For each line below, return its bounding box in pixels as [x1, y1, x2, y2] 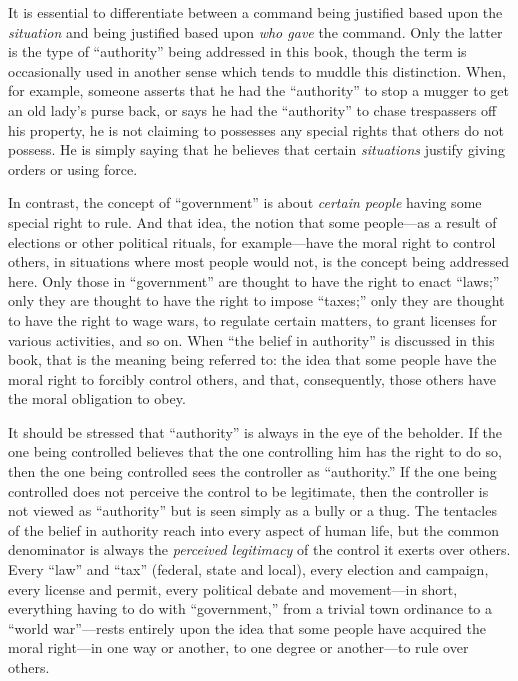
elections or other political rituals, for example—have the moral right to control [8, 231, 496, 252]
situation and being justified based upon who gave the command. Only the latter [8, 21, 503, 42]
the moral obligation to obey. [8, 388, 186, 409]
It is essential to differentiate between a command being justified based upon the [8, 2, 503, 22]
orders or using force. [8, 158, 138, 179]
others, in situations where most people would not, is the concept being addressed [8, 251, 510, 272]
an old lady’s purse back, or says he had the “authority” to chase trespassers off [8, 99, 497, 120]
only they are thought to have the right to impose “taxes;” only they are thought [8, 290, 505, 311]
